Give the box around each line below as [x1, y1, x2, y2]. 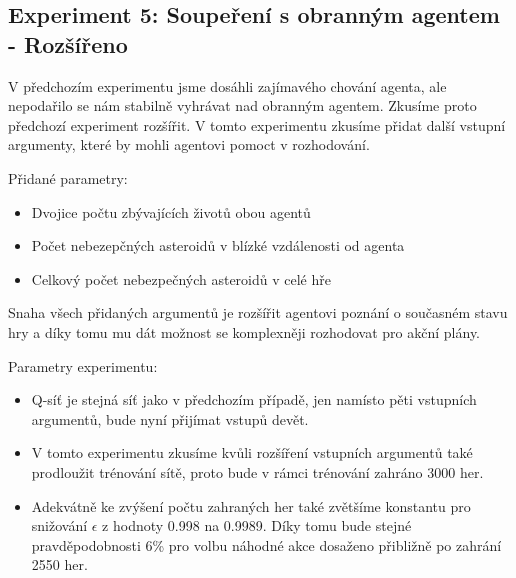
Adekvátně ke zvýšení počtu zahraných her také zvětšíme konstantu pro [31, 495, 471, 516]
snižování [31, 515, 88, 536]
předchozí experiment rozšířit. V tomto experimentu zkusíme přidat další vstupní [8, 114, 506, 135]
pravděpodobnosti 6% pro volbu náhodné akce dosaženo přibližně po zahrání [31, 534, 502, 555]
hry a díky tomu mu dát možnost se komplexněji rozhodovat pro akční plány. [8, 321, 481, 342]
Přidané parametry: [8, 167, 128, 188]
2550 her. [31, 554, 88, 575]
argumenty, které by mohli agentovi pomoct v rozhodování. [8, 134, 370, 155]
